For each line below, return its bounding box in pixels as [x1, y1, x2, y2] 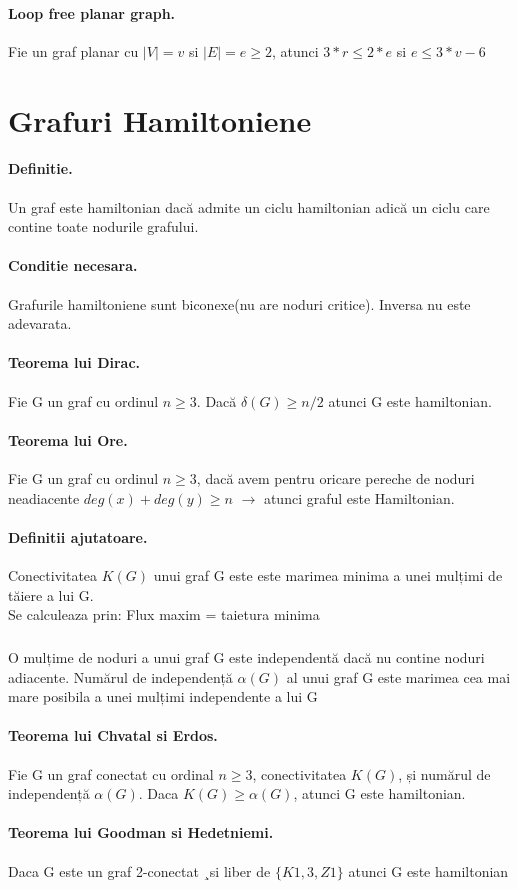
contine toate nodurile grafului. [8, 216, 199, 237]
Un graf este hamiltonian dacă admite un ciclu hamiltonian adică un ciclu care [8, 196, 490, 217]
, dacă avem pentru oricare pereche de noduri [196, 467, 475, 488]
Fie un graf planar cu [8, 40, 139, 61]
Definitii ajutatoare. [8, 526, 148, 547]
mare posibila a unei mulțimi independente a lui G [8, 686, 318, 707]
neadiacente [8, 487, 80, 508]
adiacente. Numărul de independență [8, 666, 233, 687]
